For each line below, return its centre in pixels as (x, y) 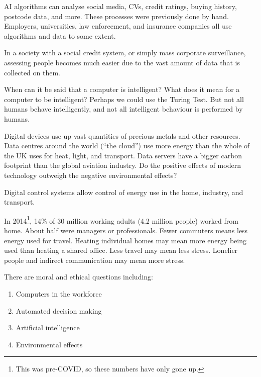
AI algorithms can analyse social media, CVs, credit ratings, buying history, (120, 6)
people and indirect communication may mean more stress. (95, 260)
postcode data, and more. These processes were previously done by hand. (116, 16)
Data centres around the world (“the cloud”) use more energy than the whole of (127, 146)
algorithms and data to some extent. (60, 35)
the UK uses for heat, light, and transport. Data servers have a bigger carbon (123, 155)
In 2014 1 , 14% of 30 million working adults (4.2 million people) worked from (121, 220)
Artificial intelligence (48, 327)
